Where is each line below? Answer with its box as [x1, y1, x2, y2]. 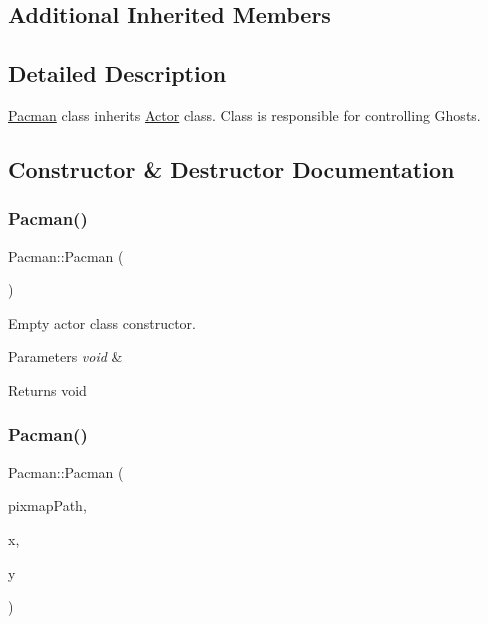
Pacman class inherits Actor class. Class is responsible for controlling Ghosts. [8, 104, 481, 125]
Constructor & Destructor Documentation [8, 153, 455, 184]
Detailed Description [8, 58, 227, 89]
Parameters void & [8, 346, 123, 367]
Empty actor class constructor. [8, 312, 196, 333]
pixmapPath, [8, 495, 87, 516]
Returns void [8, 379, 87, 400]
